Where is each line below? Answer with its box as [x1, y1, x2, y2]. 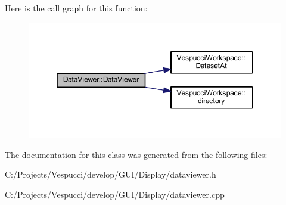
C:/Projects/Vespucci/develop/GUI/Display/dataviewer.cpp [5, 188, 225, 200]
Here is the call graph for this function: [5, 2, 148, 14]
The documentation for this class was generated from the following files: [5, 148, 268, 160]
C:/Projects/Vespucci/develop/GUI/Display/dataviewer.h [5, 168, 216, 181]
